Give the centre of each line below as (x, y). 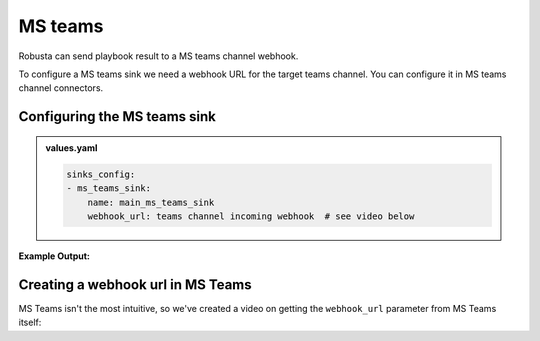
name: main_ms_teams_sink (151, 202)
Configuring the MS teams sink (117, 116)
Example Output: (54, 256)
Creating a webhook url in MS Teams (135, 284)
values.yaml (71, 147)
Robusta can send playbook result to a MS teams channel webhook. (158, 56)
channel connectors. (61, 88)
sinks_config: (101, 174)
